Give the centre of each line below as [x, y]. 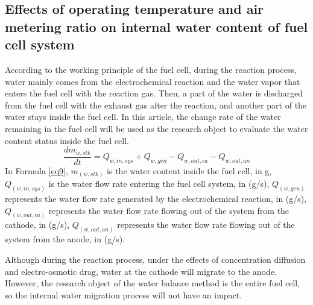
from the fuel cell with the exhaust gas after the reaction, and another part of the [156, 105]
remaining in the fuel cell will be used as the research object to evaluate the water [156, 128]
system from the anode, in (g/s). [65, 239]
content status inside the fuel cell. [67, 140]
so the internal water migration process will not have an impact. [124, 294]
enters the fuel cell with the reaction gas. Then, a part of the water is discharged [154, 93]
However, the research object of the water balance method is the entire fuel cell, [153, 283]
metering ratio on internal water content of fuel [156, 26]
